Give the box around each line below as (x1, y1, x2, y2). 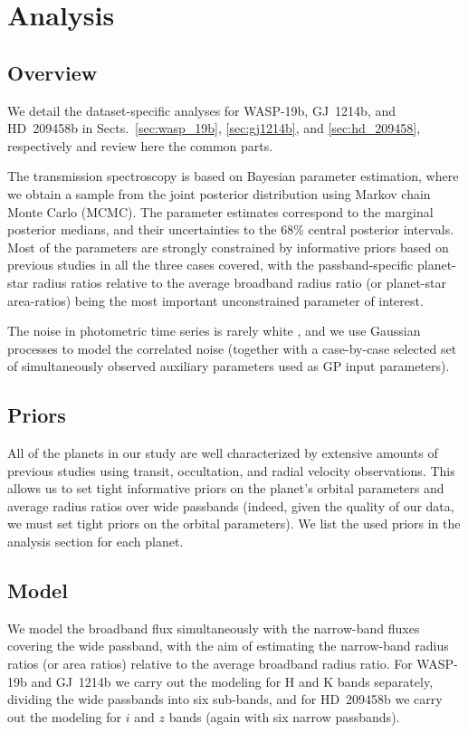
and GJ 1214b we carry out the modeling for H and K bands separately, (31, 671, 434, 690)
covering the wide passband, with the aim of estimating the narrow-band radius (7, 636, 449, 655)
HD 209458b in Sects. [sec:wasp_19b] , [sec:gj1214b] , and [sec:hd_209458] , (7, 119, 421, 138)
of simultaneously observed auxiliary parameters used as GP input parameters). (7, 357, 450, 376)
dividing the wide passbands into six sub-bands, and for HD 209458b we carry (7, 690, 443, 709)
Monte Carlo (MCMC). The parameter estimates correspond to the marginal (7, 202, 434, 221)
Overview (7, 58, 98, 86)
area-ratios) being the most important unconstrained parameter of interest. (7, 290, 424, 309)
